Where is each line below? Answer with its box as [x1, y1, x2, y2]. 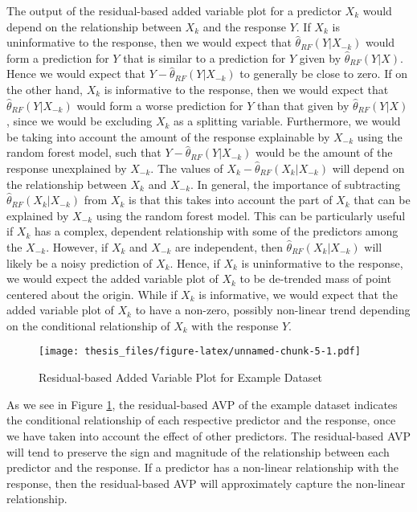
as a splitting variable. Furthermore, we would [174, 113, 401, 129]
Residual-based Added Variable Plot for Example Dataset [39, 369, 323, 386]
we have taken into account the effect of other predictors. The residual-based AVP [6, 427, 411, 444]
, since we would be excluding [6, 113, 153, 129]
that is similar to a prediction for [123, 49, 286, 66]
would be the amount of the [256, 144, 393, 161]
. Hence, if [170, 254, 220, 271]
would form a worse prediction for [76, 96, 243, 113]
